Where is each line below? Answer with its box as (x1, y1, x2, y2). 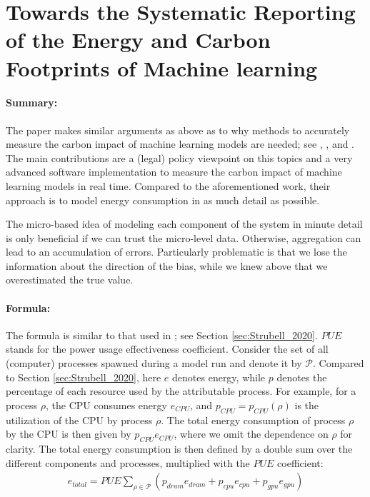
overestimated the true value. (6, 272, 134, 287)
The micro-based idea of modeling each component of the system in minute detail (6, 216, 363, 231)
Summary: (6, 95, 58, 110)
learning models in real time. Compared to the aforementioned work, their (6, 178, 331, 193)
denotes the (276, 369, 327, 384)
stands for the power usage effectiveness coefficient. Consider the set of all (6, 341, 329, 356)
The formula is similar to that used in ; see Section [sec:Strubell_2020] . (6, 327, 318, 342)
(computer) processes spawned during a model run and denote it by (6, 356, 302, 371)
